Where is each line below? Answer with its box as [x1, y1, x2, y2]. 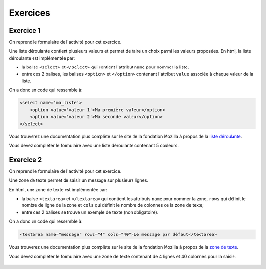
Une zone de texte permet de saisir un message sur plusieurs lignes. [9, 177, 149, 183]
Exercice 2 [9, 155, 42, 164]
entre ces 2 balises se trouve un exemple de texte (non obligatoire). [21, 209, 159, 215]
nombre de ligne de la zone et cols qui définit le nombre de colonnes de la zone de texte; [21, 202, 204, 208]
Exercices [9, 7, 50, 18]
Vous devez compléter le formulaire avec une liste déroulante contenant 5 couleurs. [9, 142, 179, 148]
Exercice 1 [9, 26, 41, 34]
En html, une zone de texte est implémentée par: [9, 186, 108, 192]
